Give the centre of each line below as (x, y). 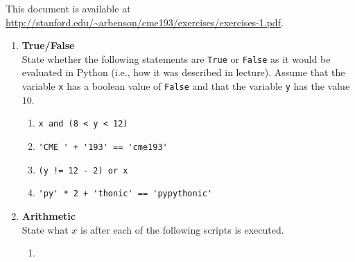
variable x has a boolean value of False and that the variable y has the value (186, 86)
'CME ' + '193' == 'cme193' (103, 147)
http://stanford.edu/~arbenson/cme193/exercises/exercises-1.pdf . (145, 22)
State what (45, 229)
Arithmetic (49, 215)
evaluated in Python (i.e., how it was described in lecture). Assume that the (183, 72)
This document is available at (68, 8)
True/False (48, 45)
